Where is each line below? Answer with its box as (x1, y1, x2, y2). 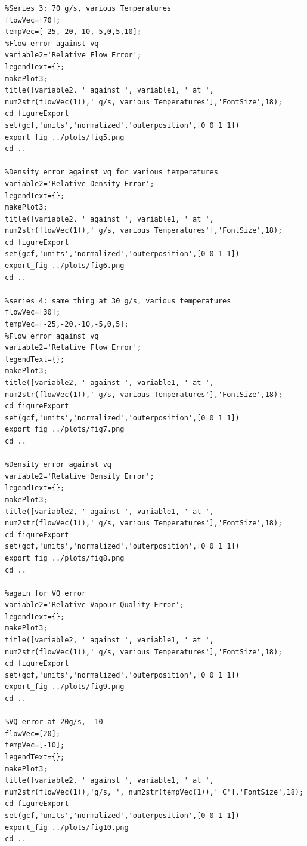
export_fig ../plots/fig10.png (5, 823, 129, 832)
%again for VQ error (5, 589, 86, 598)
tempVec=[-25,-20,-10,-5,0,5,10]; (5, 27, 142, 36)
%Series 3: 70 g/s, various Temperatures (5, 4, 172, 13)
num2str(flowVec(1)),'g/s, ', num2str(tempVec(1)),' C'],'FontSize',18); (5, 787, 304, 796)
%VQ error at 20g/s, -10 (5, 718, 103, 727)
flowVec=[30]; (5, 308, 61, 317)
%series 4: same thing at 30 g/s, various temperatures (5, 296, 231, 305)
